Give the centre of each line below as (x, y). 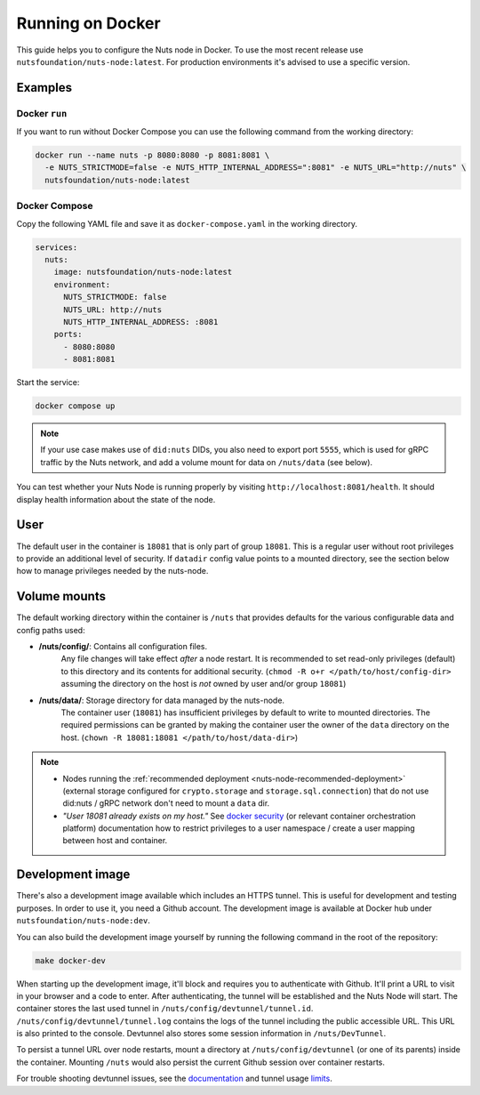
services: (56, 247)
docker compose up (75, 406)
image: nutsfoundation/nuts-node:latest (143, 272)
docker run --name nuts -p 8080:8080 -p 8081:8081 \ (152, 155)
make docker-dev (71, 960)
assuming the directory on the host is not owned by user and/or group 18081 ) (204, 684)
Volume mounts (61, 596)
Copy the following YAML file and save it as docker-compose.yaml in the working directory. (187, 223)
